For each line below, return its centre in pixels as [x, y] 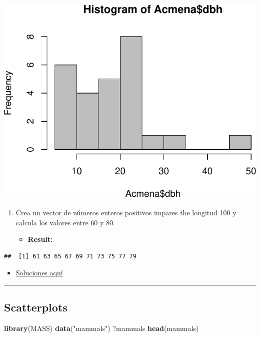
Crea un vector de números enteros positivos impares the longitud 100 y [126, 212]
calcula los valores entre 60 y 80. [65, 222]
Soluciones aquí [39, 273]
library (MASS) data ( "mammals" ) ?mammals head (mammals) [101, 328]
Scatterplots [36, 307]
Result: [40, 239]
